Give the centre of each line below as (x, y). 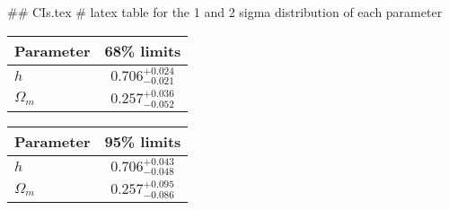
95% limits (143, 141)
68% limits (143, 50)
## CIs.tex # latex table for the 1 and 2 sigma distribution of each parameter (225, 12)
